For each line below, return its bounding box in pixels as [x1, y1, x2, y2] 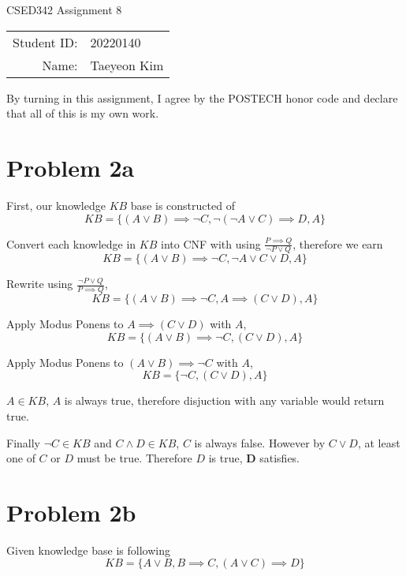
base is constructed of [130, 196, 235, 213]
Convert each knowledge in [6, 235, 136, 252]
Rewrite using [6, 275, 73, 292]
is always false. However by [194, 434, 326, 451]
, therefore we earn [292, 235, 383, 252]
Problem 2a [6, 151, 135, 183]
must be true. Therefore [76, 450, 192, 466]
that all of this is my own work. [6, 105, 159, 122]
